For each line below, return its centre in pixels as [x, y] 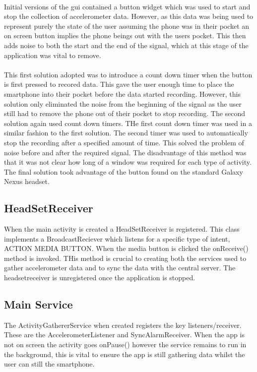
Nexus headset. [27, 181]
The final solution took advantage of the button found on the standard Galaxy [124, 171]
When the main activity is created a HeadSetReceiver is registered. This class [122, 229]
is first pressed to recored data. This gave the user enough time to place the [119, 84]
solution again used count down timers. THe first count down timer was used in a [128, 123]
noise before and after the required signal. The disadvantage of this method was [125, 152]
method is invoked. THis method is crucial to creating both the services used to [125, 258]
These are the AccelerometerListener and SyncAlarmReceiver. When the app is [124, 335]
